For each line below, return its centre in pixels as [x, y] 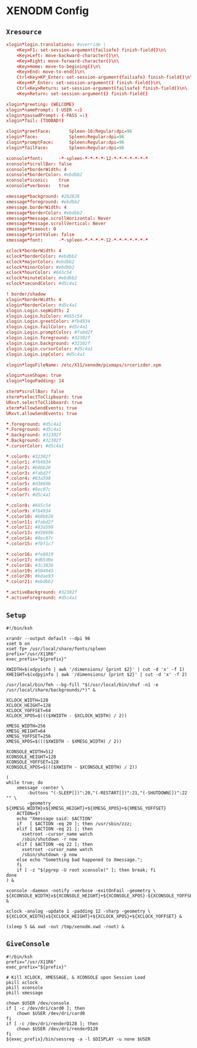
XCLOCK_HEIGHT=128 [28, 705]
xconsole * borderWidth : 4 [36, 169]
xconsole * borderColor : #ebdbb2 [44, 175]
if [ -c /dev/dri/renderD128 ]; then [52, 1024]
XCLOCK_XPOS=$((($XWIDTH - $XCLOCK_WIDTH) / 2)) [67, 716]
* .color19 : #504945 [30, 571]
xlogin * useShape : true [34, 376]
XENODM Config [47, 11]
